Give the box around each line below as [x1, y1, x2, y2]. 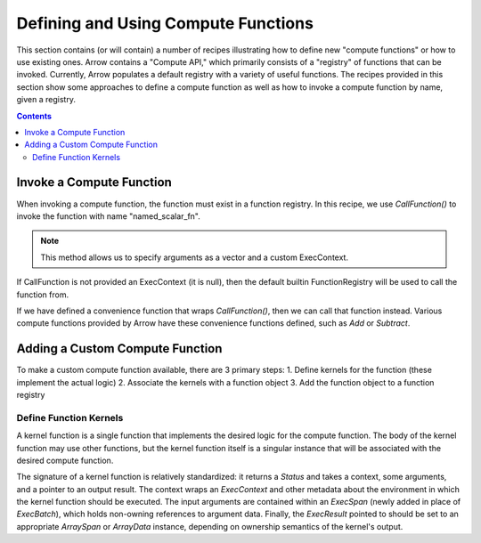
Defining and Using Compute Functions [16, 13, 314, 33]
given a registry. [16, 94, 76, 105]
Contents [16, 110, 53, 121]
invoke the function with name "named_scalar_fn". [16, 210, 200, 222]
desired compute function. [16, 455, 114, 466]
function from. [16, 289, 69, 300]
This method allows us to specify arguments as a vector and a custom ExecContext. [40, 252, 349, 263]
